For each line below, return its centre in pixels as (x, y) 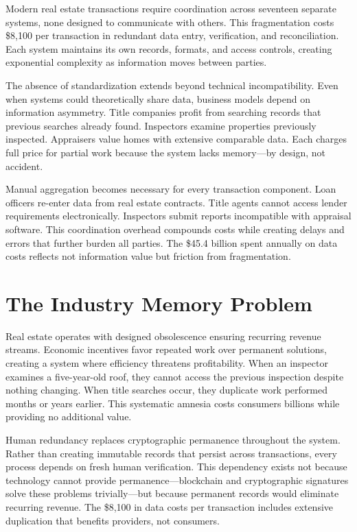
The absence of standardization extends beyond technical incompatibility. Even (172, 85)
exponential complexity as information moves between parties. (136, 62)
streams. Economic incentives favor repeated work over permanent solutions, (166, 349)
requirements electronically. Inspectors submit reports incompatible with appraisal (178, 216)
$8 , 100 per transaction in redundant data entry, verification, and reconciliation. (172, 35)
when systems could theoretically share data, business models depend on (158, 98)
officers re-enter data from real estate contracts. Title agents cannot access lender (176, 202)
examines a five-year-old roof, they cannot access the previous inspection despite (175, 376)
